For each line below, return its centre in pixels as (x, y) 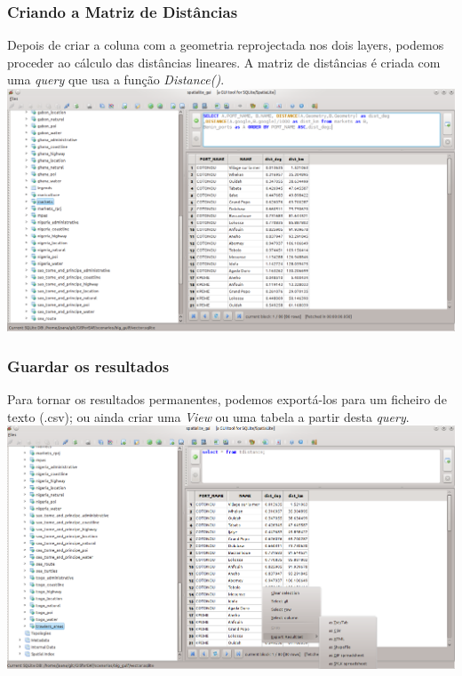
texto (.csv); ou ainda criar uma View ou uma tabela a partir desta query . (208, 416)
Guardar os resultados (88, 366)
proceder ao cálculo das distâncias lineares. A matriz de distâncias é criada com (224, 62)
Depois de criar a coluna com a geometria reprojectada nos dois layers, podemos (226, 45)
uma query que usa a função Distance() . (116, 80)
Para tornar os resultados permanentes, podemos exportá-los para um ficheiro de (227, 398)
